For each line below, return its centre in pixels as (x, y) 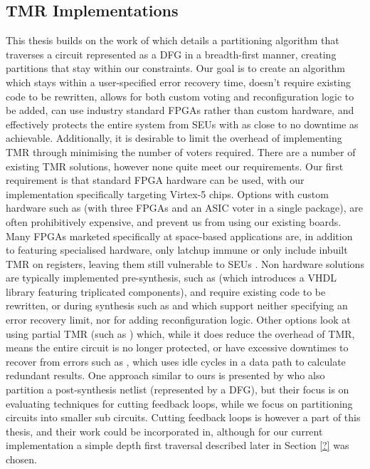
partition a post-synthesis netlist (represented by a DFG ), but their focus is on (178, 390)
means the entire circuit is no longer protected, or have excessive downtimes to (177, 347)
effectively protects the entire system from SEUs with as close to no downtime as (182, 124)
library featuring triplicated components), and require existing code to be (166, 291)
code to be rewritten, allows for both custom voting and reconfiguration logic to (180, 96)
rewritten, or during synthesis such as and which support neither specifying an (177, 305)
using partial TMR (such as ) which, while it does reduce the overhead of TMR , (180, 333)
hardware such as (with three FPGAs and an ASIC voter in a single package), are (184, 208)
